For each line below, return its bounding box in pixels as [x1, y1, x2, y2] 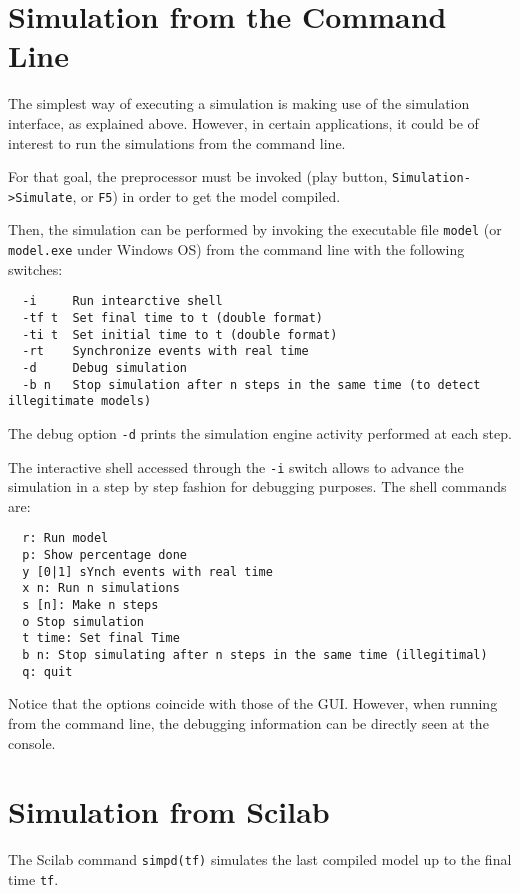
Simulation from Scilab [8, 791, 330, 832]
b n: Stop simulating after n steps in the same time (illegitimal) [22, 648, 488, 662]
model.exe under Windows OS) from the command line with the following [8, 239, 465, 260]
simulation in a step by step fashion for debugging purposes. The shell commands [8, 476, 507, 497]
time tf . [8, 868, 59, 889]
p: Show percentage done [22, 548, 187, 563]
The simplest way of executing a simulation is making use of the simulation [8, 93, 470, 114]
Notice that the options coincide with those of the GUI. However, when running [8, 693, 498, 714]
